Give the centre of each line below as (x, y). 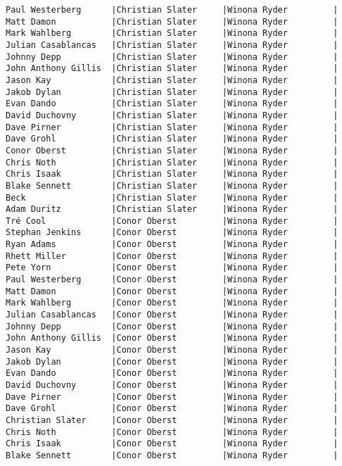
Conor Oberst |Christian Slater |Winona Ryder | (172, 150)
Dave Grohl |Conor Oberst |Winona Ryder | (172, 409)
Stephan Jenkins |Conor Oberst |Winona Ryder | (172, 233)
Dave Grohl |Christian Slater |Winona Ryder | (172, 139)
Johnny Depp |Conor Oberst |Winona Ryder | (172, 326)
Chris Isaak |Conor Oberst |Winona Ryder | (172, 444)
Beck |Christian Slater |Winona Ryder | (172, 197)
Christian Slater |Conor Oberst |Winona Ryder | (172, 420)
